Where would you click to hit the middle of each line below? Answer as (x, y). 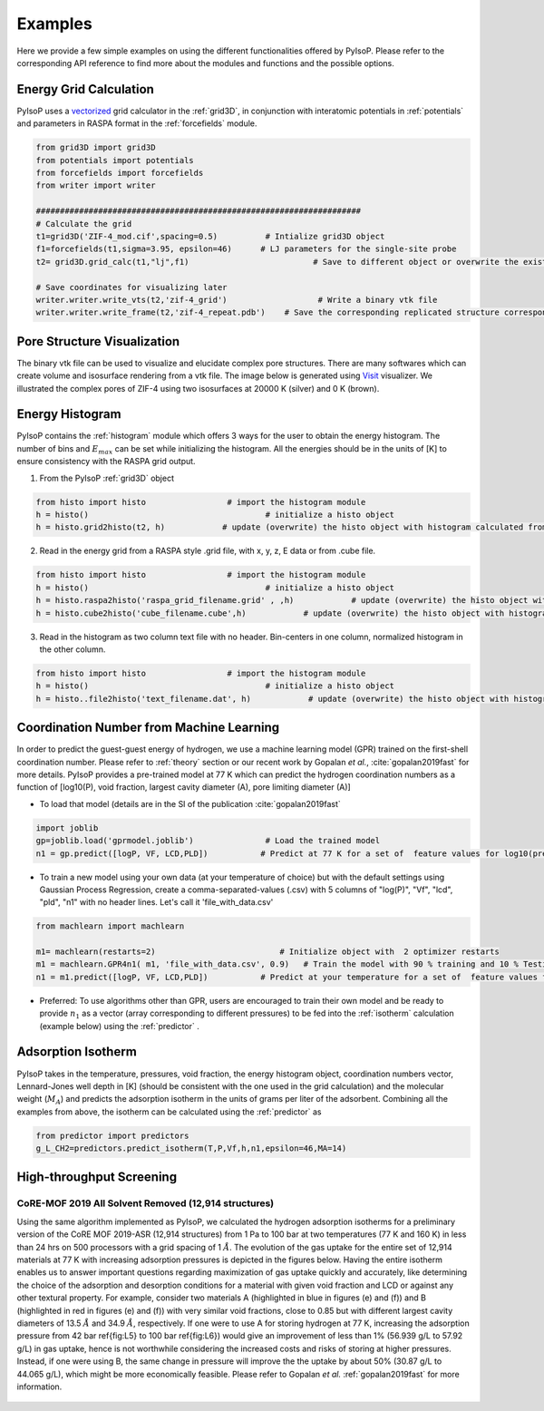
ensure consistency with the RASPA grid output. (106, 462)
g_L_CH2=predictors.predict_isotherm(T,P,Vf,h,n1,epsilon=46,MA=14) (191, 1148)
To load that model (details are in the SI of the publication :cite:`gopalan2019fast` (190, 803)
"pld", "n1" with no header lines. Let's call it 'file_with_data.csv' (156, 902)
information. (39, 1387)
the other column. (73, 649)
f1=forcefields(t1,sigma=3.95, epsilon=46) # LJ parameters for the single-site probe (246, 249)
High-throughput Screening (97, 1177)
